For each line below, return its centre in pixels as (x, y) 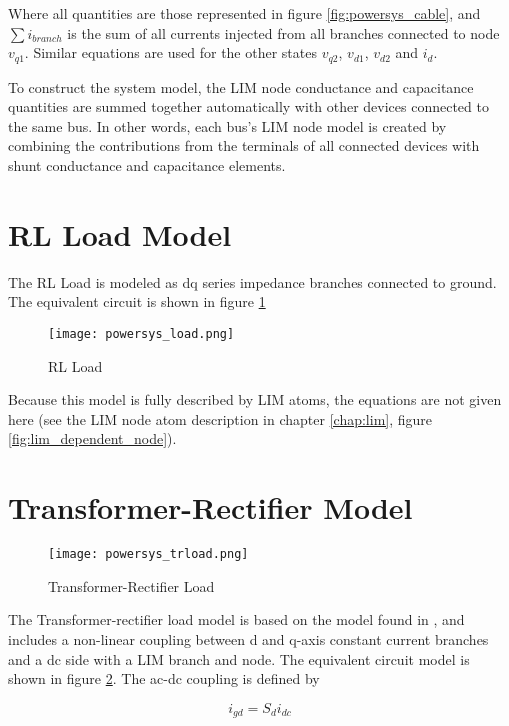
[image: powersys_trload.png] (148, 554)
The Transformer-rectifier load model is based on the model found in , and (236, 619)
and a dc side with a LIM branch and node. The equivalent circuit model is (239, 658)
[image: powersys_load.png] (141, 333)
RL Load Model (120, 233)
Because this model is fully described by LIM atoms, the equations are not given (255, 399)
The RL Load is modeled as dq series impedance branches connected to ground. (252, 281)
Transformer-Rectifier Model (210, 507)
